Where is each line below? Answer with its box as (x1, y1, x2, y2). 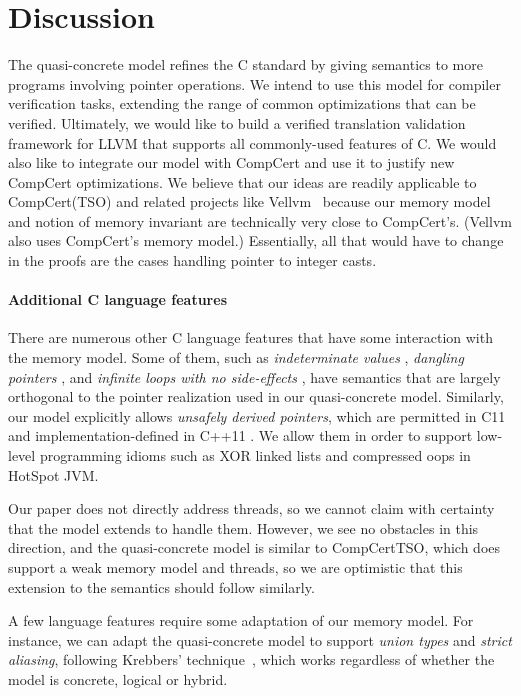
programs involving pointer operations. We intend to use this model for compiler (8, 73, 501, 94)
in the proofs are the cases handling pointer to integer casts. (8, 250, 377, 271)
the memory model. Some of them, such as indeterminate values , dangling (8, 347, 464, 368)
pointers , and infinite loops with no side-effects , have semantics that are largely (8, 366, 501, 387)
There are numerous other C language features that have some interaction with (8, 327, 493, 348)
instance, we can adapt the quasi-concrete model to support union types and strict (8, 629, 512, 650)
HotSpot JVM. (8, 464, 99, 485)
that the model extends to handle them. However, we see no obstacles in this (8, 517, 479, 538)
